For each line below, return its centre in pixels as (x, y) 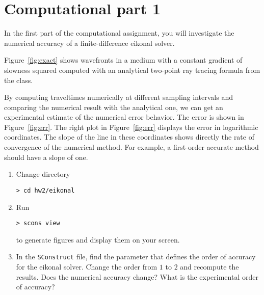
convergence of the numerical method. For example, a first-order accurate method (131, 147)
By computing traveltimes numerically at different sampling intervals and (118, 97)
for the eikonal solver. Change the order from (87, 266)
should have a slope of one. (46, 157)
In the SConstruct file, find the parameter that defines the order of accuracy (136, 257)
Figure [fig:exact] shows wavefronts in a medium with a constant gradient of (123, 60)
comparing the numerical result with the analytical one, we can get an (114, 107)
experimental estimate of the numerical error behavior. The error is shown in (124, 117)
